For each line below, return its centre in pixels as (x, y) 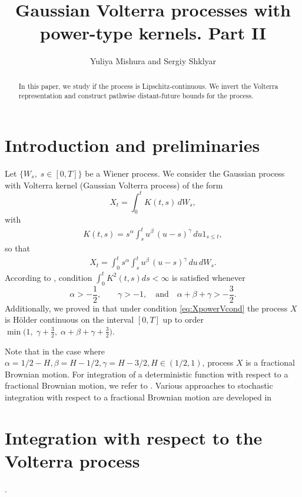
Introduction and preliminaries (132, 145)
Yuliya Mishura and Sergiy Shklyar (153, 61)
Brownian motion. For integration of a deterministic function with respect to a (147, 374)
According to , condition (49, 277)
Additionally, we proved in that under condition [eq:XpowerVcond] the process (146, 308)
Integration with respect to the (134, 437)
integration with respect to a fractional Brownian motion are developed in (138, 397)
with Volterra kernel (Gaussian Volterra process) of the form (114, 185)
